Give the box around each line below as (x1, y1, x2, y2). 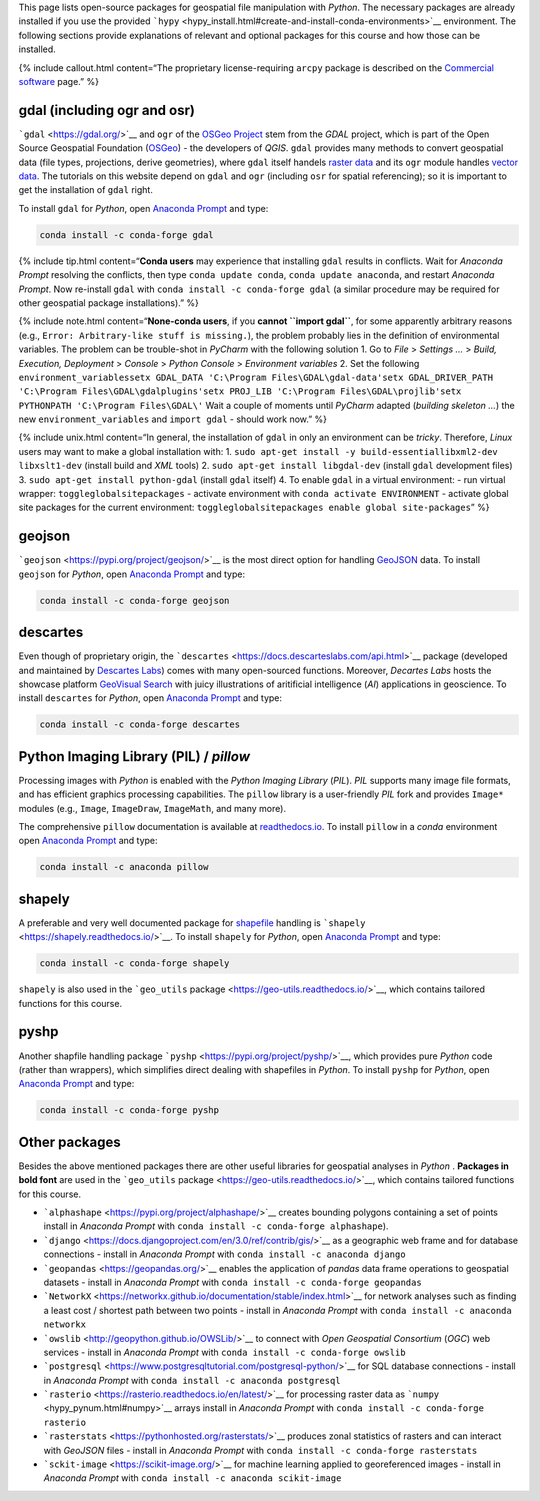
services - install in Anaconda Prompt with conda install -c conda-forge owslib (43, 1346, 406, 1358)
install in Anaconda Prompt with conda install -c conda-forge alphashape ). (43, 1220, 389, 1232)
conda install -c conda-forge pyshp (39, 1105, 220, 1116)
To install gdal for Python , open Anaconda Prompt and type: (18, 202, 269, 214)
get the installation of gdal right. (18, 184, 154, 196)
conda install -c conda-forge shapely (39, 958, 230, 969)
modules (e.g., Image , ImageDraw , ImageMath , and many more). (18, 802, 287, 814)
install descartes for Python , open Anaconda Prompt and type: (18, 692, 283, 704)
